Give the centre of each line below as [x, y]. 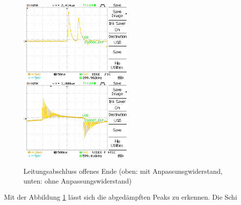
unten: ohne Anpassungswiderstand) [78, 180]
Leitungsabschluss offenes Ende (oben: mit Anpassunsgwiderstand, [123, 171]
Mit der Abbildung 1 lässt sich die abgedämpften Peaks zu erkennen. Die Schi [120, 197]
